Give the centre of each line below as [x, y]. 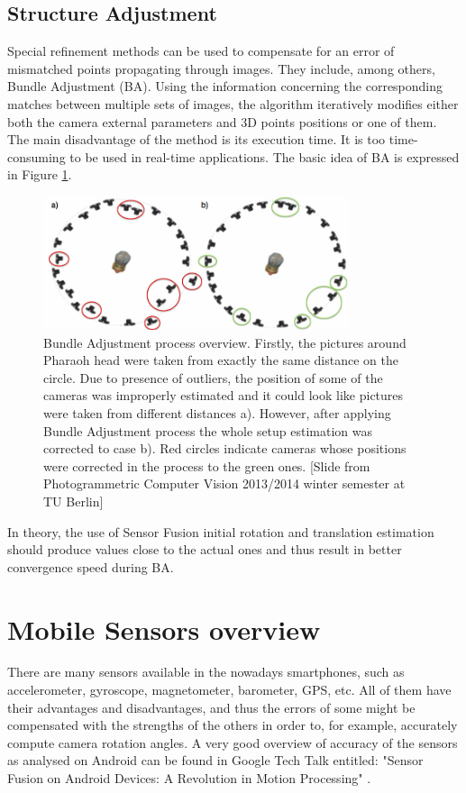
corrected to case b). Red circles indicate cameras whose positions [225, 448]
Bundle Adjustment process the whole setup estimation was [208, 430]
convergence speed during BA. [91, 566]
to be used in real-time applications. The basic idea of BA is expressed [265, 156]
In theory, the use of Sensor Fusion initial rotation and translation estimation [221, 531]
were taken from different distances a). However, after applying [217, 413]
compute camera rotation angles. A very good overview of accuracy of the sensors [233, 742]
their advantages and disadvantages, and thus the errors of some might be [211, 707]
